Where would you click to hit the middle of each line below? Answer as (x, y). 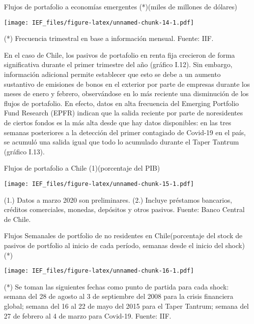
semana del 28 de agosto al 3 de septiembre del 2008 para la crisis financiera (119, 296)
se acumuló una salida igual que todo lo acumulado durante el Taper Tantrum (122, 142)
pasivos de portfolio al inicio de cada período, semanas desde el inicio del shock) (125, 245)
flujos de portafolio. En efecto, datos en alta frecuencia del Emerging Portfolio (122, 103)
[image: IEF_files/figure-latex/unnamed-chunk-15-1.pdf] (99, 184)
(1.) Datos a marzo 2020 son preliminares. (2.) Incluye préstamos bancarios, (118, 199)
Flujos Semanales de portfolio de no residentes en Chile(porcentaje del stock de (123, 235)
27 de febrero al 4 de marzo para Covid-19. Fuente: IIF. (88, 315)
